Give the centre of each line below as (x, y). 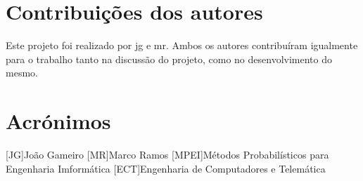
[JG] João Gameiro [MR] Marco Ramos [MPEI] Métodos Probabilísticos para (167, 155)
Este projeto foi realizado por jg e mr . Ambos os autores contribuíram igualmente (182, 45)
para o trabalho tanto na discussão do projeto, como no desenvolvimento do (169, 59)
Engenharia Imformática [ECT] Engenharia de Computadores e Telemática (166, 168)
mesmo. (22, 73)
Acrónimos (58, 121)
